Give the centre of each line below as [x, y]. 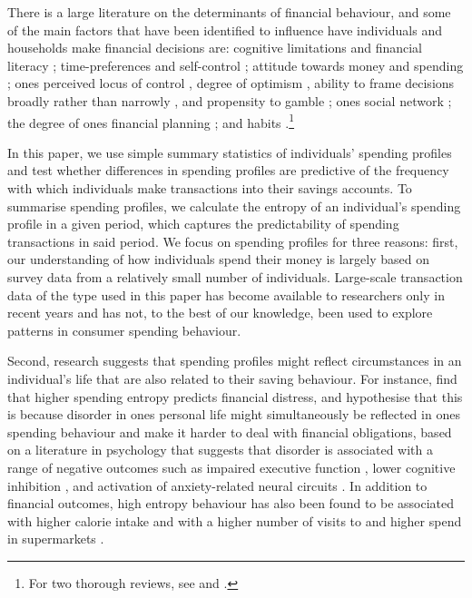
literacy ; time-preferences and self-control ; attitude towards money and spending [236, 65]
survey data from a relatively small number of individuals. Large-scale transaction [235, 276]
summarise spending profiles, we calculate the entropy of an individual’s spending [234, 206]
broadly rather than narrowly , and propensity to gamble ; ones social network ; [230, 100]
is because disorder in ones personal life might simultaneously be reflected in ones [234, 414]
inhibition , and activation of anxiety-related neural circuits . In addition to [217, 485]
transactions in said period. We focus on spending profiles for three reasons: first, [233, 241]
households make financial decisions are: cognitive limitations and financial [215, 48]
